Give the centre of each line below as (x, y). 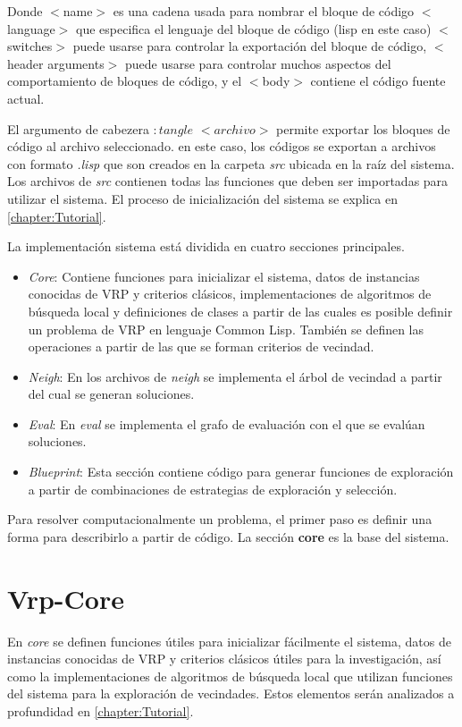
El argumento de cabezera (78, 128)
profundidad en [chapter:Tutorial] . (101, 710)
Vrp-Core (66, 598)
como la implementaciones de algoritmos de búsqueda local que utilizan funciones (230, 676)
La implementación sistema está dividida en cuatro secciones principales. (206, 246)
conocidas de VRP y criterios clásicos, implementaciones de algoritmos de (230, 294)
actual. (26, 98)
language (31, 28)
